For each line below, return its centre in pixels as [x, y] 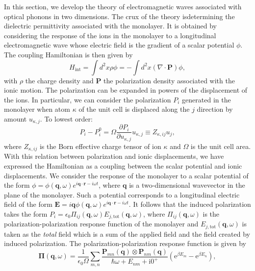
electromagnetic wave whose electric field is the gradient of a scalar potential [119, 45]
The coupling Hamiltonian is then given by [68, 54]
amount [15, 118]
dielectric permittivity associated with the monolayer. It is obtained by [110, 26]
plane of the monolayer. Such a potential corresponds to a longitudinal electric [122, 194]
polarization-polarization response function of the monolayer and [101, 224]
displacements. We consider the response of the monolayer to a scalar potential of [126, 175]
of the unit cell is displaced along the [134, 109]
